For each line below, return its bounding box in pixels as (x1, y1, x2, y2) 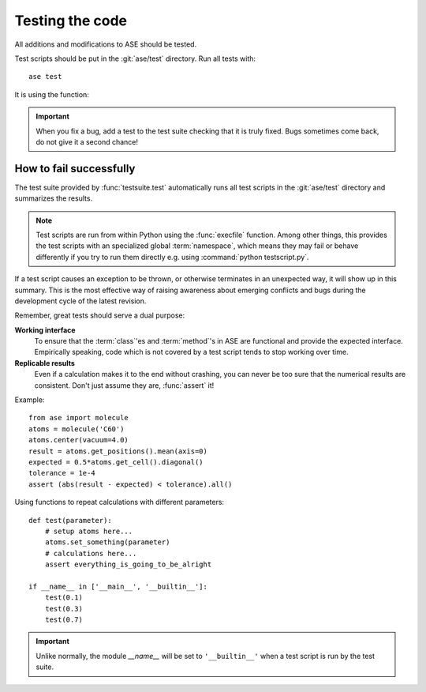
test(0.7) (44, 615, 83, 624)
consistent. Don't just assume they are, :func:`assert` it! (34, 380, 215, 390)
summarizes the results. (14, 194, 93, 203)
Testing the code (14, 12, 128, 29)
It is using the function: (14, 89, 90, 99)
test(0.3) (44, 604, 83, 613)
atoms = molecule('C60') (28, 424, 125, 434)
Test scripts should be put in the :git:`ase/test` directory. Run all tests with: (14, 54, 256, 63)
